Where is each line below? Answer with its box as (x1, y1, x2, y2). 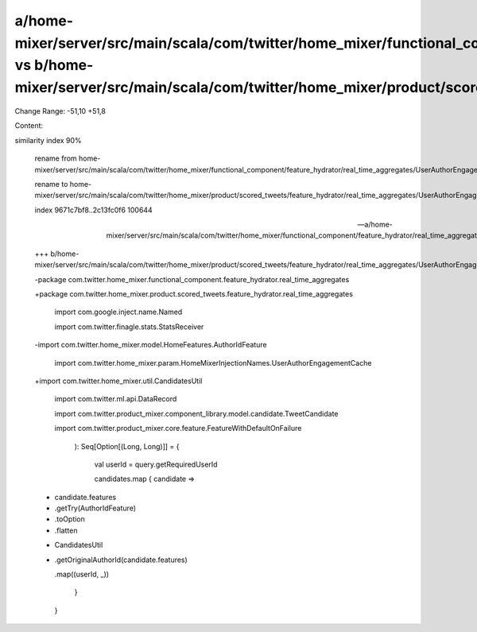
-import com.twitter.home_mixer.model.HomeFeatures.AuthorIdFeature (34, 340, 267, 350)
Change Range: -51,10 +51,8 (14, 106, 107, 115)
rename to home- (34, 179, 92, 188)
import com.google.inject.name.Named (54, 307, 183, 317)
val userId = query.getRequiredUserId (94, 459, 218, 469)
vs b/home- (14, 56, 94, 75)
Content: (14, 121, 44, 130)
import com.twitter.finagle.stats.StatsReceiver (54, 322, 204, 332)
